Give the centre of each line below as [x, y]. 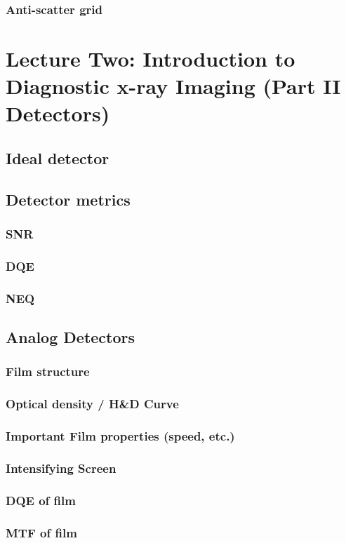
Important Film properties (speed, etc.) [120, 436]
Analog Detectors [71, 337]
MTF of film [41, 532]
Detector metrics [68, 199]
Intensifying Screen [61, 468]
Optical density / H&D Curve [92, 404]
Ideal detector [58, 157]
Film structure [48, 371]
